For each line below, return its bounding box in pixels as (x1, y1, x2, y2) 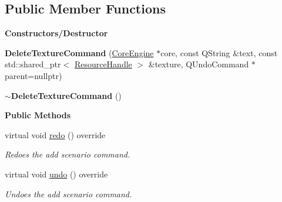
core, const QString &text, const (160, 46, 278, 59)
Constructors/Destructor (5, 27, 108, 39)
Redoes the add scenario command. (5, 148, 130, 160)
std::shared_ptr (5, 58, 61, 70)
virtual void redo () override (5, 128, 106, 141)
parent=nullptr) (5, 69, 62, 81)
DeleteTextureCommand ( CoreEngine (5, 46, 154, 59)
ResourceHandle (74, 58, 132, 70)
